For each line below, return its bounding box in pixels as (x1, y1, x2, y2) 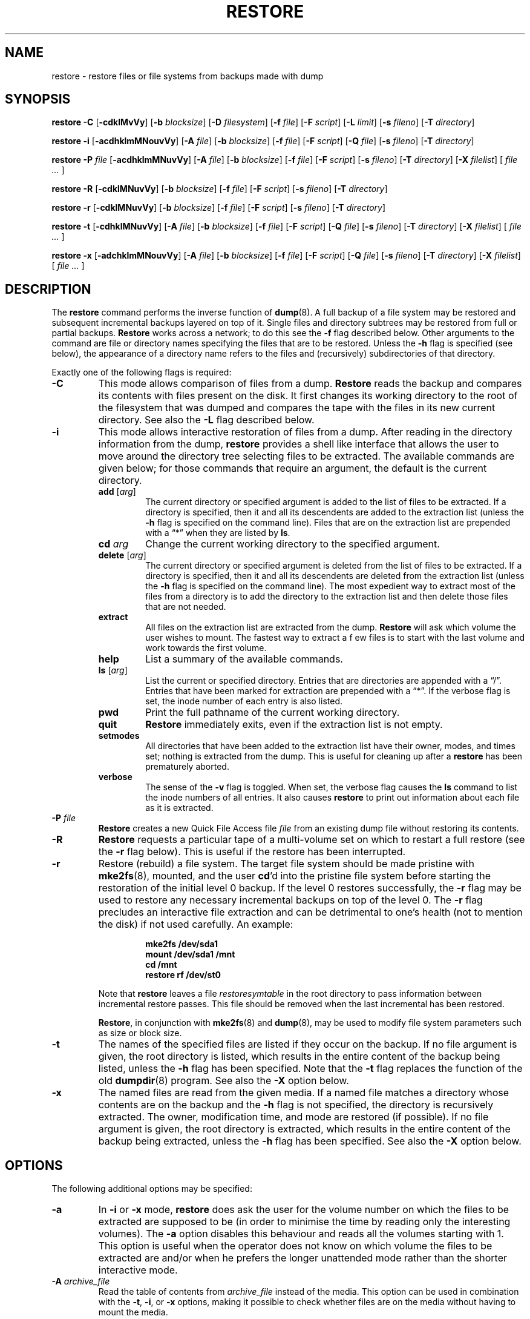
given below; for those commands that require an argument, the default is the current (98, 462, 487, 475)
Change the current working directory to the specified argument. (145, 538, 440, 550)
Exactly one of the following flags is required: (51, 367, 232, 378)
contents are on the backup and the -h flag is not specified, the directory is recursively (98, 1099, 494, 1111)
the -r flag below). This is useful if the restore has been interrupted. (98, 845, 406, 858)
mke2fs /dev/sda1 (145, 939, 218, 950)
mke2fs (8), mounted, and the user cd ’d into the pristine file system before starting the (98, 870, 491, 882)
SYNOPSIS (5, 91, 71, 107)
